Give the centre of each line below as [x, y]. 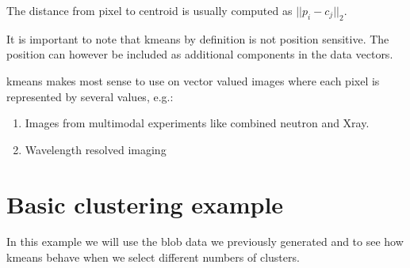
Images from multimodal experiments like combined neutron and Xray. [197, 123]
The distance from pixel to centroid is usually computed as [149, 10]
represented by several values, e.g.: [90, 96]
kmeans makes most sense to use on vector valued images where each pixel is [193, 80]
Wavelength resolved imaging [96, 149]
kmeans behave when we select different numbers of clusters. [153, 257]
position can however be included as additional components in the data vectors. [200, 54]
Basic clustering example [145, 204]
